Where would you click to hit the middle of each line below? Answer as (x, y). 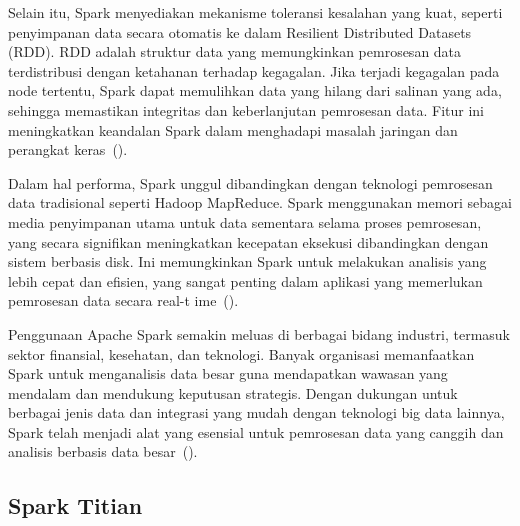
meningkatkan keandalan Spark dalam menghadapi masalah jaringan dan (233, 129)
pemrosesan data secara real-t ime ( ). (123, 300)
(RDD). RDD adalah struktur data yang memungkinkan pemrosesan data (235, 51)
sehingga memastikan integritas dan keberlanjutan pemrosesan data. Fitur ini (246, 109)
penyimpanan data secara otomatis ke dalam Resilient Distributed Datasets (240, 31)
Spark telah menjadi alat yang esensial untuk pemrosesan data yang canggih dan (256, 431)
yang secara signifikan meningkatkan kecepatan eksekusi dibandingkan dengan (248, 241)
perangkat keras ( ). (68, 149)
